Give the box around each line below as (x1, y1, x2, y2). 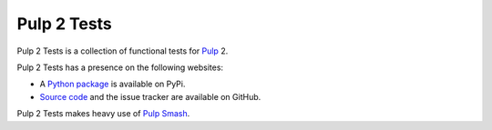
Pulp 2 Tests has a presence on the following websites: (16, 62, 223, 73)
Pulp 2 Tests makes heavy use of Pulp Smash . (16, 108, 190, 119)
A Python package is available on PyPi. (39, 78, 186, 90)
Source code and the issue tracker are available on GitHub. (39, 91, 261, 102)
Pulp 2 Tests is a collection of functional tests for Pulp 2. (16, 45, 229, 56)
